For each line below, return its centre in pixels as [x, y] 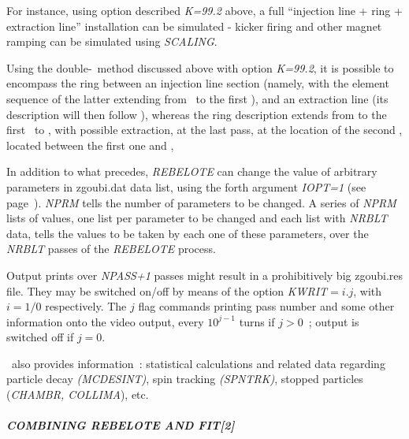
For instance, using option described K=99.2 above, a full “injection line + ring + [204, 10]
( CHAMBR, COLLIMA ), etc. [78, 394]
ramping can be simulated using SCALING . [112, 41]
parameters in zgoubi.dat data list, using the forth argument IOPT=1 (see [186, 186]
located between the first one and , [90, 145]
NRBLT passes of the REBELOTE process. [111, 249]
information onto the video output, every [105, 321]
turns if [257, 321]
